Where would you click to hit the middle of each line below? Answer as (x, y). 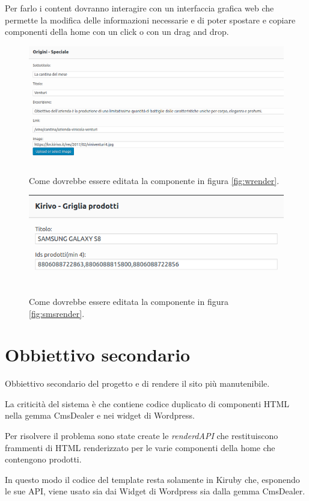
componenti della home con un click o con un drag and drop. (117, 32)
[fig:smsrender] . (57, 313)
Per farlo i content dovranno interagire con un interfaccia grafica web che (139, 8)
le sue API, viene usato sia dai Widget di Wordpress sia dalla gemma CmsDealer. (155, 491)
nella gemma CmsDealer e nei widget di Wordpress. (100, 415)
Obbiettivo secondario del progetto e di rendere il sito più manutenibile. (137, 383)
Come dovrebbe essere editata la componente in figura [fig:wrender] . (154, 180)
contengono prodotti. (43, 459)
